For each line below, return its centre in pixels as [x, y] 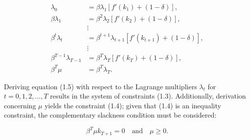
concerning [20, 105]
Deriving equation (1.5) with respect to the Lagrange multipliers [101, 86]
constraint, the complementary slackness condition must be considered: [110, 115]
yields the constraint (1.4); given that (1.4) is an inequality [133, 105]
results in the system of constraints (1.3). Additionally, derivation [148, 96]
